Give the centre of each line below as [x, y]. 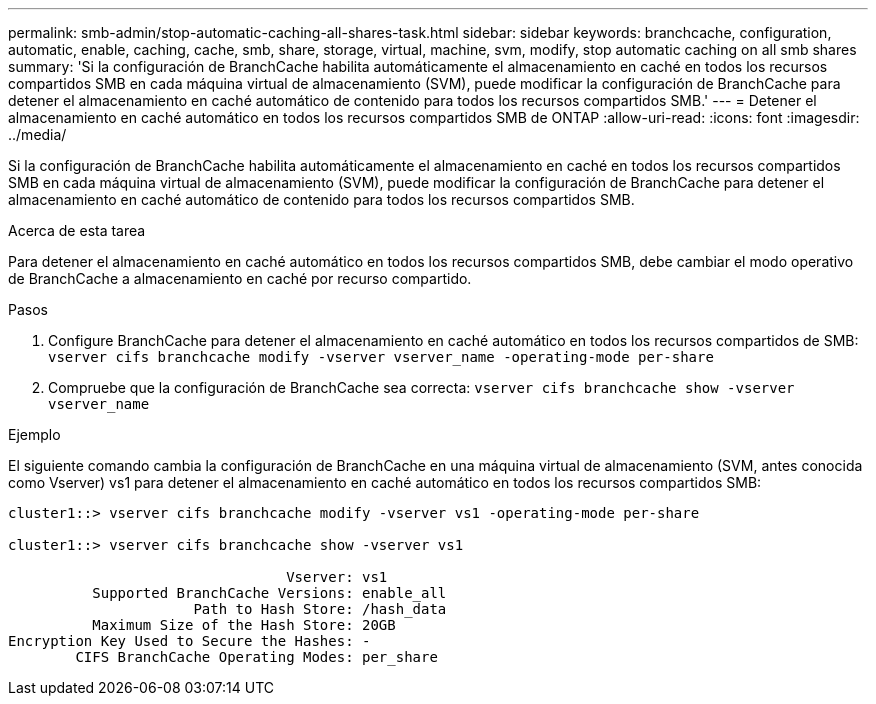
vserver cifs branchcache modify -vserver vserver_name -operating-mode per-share [381, 357]
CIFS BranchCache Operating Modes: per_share [256, 657]
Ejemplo [34, 434]
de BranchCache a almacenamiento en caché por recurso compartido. [240, 278]
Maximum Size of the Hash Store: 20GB [244, 625]
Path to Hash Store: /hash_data [320, 609]
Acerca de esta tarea [77, 230]
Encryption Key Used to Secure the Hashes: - [189, 641]
